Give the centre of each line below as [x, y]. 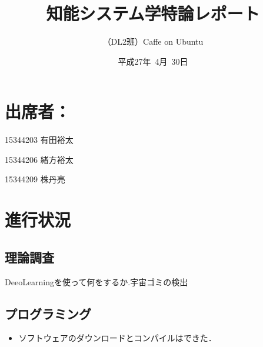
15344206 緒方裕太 [39, 159]
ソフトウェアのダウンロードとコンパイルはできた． [117, 338]
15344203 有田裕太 [39, 140]
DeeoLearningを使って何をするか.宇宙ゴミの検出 [96, 281]
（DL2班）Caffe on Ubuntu [153, 41]
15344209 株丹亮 [35, 179]
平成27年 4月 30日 [153, 61]
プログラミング [48, 313]
